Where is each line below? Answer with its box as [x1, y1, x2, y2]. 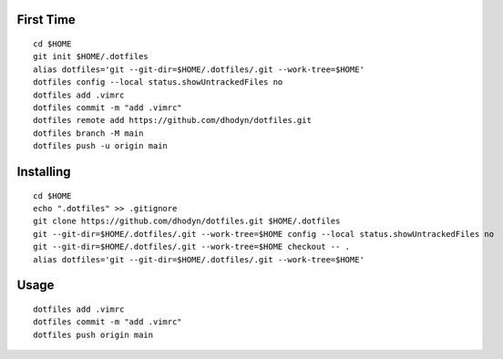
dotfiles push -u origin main [33, 141, 169, 151]
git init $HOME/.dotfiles [33, 51, 149, 62]
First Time [16, 12, 77, 27]
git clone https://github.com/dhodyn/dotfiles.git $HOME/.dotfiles [33, 216, 341, 227]
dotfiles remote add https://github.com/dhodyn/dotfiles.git [33, 115, 312, 126]
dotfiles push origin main [33, 329, 154, 340]
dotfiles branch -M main [33, 128, 144, 138]
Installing [16, 164, 72, 179]
